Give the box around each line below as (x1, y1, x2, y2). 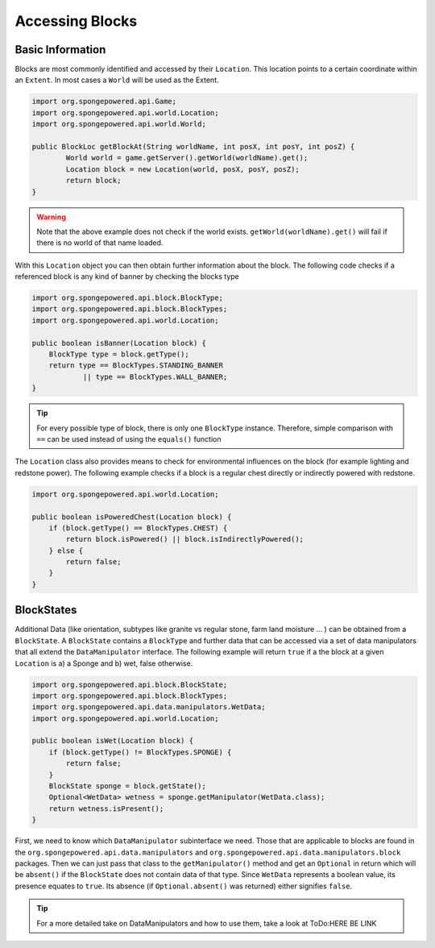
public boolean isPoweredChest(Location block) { (31, 512, 232, 522)
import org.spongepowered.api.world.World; (31, 119, 207, 129)
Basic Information (14, 43, 106, 56)
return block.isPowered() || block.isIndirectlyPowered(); (65, 534, 304, 544)
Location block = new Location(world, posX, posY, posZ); (65, 164, 300, 173)
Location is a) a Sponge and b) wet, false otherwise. (14, 658, 193, 668)
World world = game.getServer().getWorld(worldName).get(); (65, 153, 309, 163)
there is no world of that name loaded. (36, 238, 164, 247)
